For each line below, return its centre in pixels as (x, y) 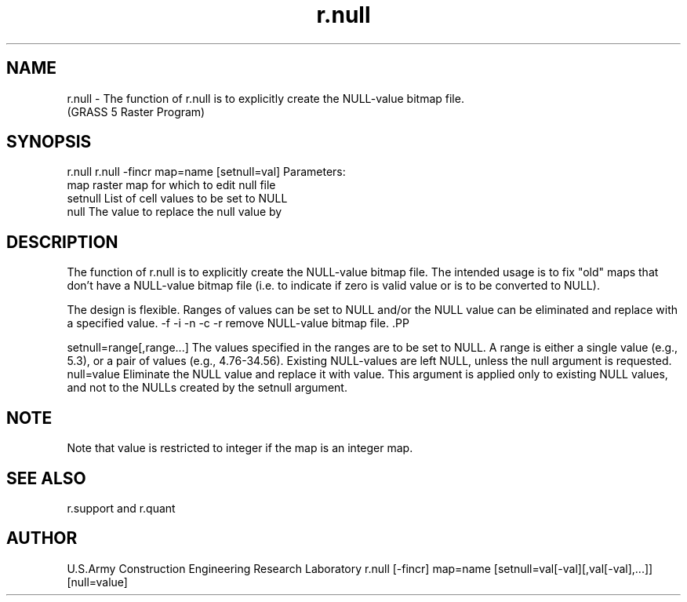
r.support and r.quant (121, 508)
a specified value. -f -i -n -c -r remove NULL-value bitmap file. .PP (238, 323)
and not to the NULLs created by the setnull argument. (207, 388)
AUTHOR (42, 538)
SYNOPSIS (49, 142)
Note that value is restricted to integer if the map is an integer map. (240, 448)
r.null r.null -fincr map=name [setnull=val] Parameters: (206, 172)
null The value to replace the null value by (174, 212)
